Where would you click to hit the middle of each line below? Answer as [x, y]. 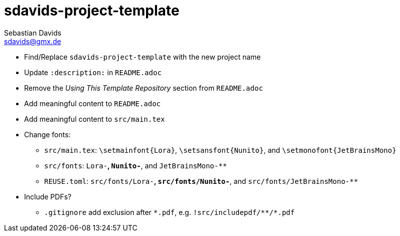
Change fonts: [47, 134]
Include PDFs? [48, 196]
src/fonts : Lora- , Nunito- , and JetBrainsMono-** [136, 165]
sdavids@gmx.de [33, 41]
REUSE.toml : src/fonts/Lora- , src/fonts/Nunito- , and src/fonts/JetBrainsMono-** [201, 181]
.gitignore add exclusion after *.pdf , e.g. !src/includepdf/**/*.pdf [169, 212]
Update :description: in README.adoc [93, 72]
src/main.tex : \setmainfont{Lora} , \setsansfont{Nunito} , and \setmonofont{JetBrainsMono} [220, 150]
